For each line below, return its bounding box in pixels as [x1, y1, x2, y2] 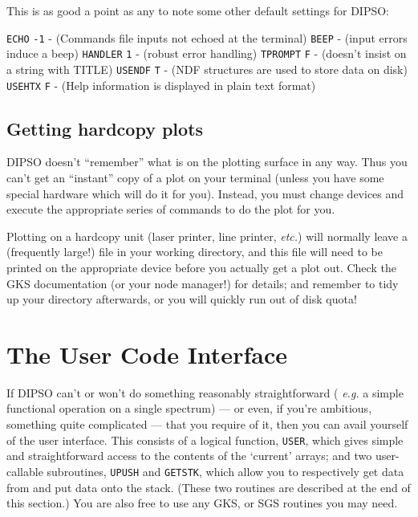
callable [6, 462, 43, 479]
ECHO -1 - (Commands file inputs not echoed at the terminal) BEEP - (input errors [6, 29, 408, 46]
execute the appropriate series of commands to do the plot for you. [6, 201, 335, 218]
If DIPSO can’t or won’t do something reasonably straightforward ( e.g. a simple [6, 384, 404, 401]
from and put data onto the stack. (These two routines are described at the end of [6, 478, 411, 495]
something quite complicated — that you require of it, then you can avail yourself [6, 416, 408, 433]
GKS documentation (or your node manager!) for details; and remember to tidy [6, 275, 399, 291]
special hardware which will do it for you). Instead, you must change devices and [6, 185, 404, 202]
